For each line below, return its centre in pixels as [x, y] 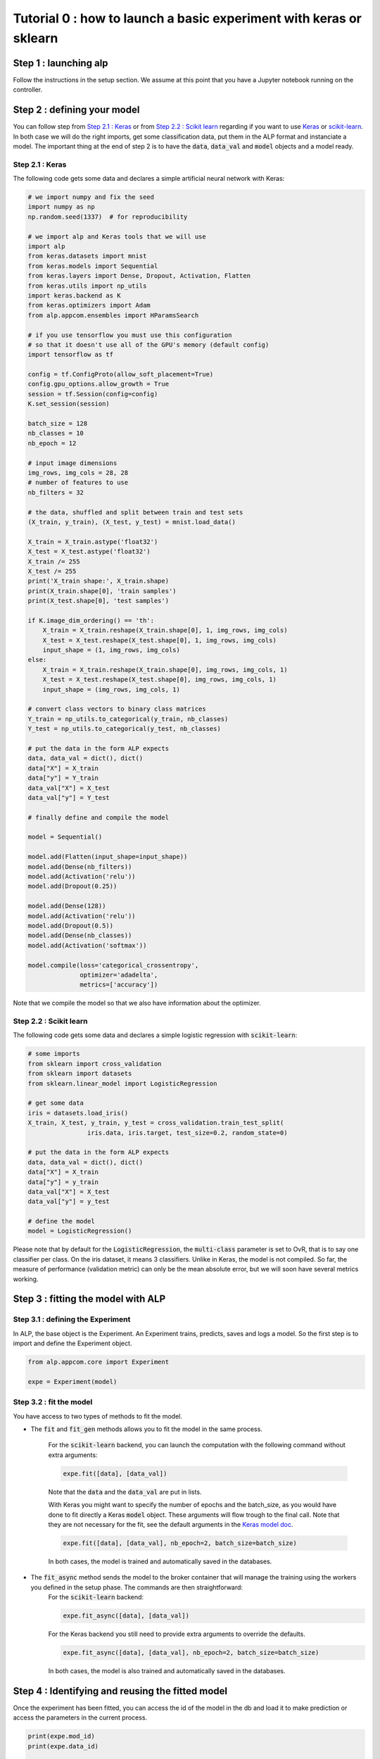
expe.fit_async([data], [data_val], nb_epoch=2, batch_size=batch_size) [191, 1653]
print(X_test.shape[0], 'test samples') [98, 601]
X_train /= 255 [54, 561]
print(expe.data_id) [63, 1746]
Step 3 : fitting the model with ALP [89, 1299]
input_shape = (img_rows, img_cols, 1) [112, 689]
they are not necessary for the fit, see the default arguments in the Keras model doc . [171, 1524]
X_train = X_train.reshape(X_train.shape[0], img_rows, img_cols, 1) [165, 669]
